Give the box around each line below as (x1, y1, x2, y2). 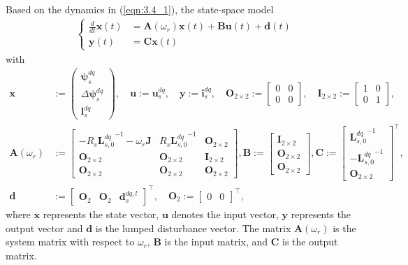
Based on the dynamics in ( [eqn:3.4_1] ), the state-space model (6, 2, 274, 16)
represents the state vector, (43, 206, 159, 221)
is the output (282, 234, 338, 249)
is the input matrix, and (164, 234, 268, 249)
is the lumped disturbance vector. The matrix (95, 220, 291, 235)
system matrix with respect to (6, 234, 135, 249)
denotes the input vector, (171, 206, 279, 221)
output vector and (6, 220, 83, 235)
